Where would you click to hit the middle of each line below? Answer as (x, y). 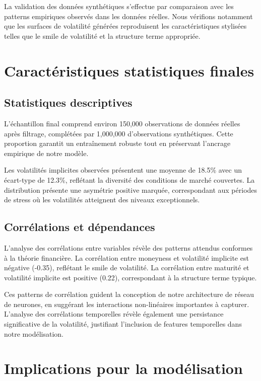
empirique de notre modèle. (46, 153)
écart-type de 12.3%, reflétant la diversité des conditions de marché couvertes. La (129, 179)
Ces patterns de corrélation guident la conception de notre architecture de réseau (129, 294)
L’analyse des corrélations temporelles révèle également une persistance (114, 314)
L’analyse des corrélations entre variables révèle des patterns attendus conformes (128, 247)
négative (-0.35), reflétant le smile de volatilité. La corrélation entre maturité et (127, 268)
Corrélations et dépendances (80, 227)
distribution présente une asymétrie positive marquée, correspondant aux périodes (131, 189)
